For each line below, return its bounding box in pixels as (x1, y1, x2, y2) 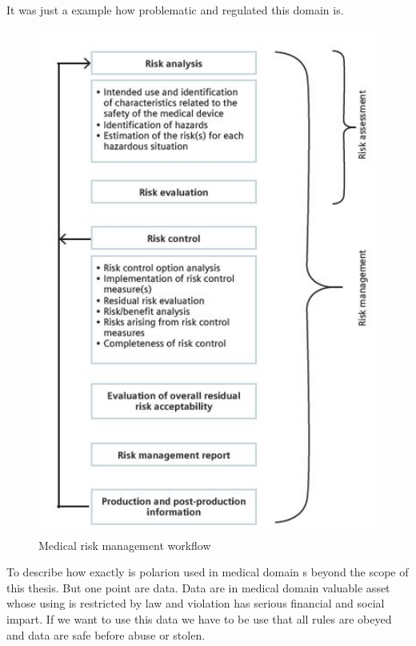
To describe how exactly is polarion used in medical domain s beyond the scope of (6, 564, 409, 580)
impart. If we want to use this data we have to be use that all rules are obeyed (6, 611, 392, 627)
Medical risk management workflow (38, 536, 211, 553)
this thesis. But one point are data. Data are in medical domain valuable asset (6, 579, 390, 596)
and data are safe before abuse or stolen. (6, 626, 206, 643)
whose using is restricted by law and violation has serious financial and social (6, 595, 385, 612)
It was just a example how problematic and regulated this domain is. (6, 2, 344, 18)
